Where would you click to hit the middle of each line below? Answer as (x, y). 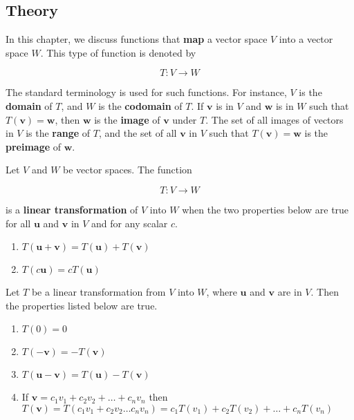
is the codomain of (140, 105)
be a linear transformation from (99, 292)
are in (290, 292)
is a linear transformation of (72, 209)
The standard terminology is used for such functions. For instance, (146, 92)
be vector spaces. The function (128, 170)
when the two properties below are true (265, 209)
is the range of (58, 133)
